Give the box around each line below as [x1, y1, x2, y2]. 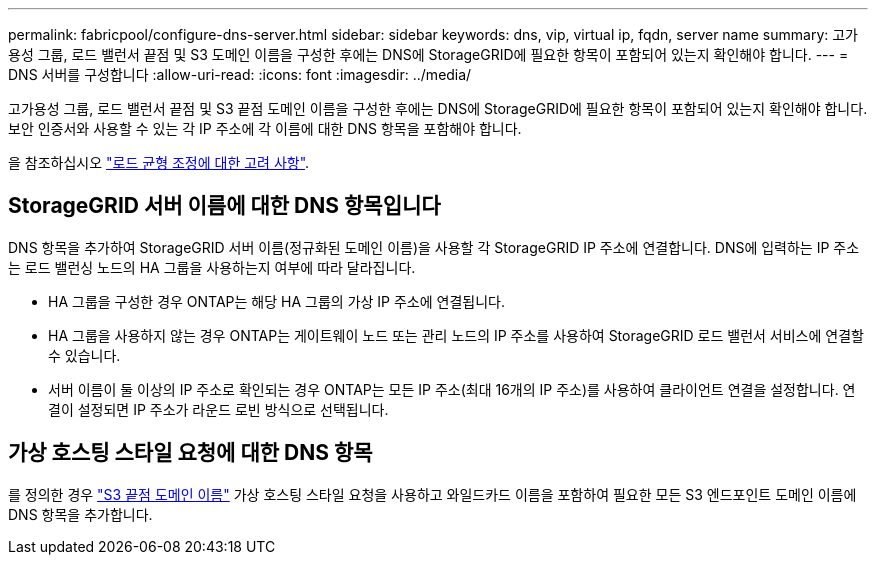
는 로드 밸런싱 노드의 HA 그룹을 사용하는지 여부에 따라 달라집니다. [8, 258, 416, 276]
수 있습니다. [48, 346, 121, 364]
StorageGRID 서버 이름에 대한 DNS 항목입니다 [8, 193, 441, 219]
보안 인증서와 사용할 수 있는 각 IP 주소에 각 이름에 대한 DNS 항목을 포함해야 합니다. [8, 120, 522, 137]
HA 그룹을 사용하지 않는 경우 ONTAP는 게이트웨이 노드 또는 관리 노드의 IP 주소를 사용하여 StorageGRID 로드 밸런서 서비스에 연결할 [48, 326, 864, 344]
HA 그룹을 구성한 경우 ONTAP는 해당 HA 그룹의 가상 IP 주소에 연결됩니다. [48, 292, 505, 310]
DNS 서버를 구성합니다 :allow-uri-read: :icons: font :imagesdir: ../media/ [8, 66, 472, 83]
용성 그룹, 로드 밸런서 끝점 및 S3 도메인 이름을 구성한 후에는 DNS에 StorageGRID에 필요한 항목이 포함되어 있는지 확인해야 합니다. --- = [8, 46, 849, 63]
